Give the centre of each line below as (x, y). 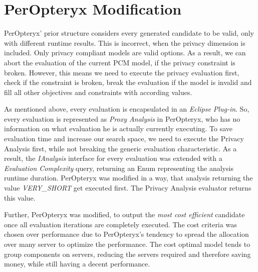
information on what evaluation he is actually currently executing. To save (118, 128)
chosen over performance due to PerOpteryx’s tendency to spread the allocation (126, 234)
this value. (20, 197)
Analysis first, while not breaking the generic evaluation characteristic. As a (120, 148)
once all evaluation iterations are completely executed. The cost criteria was (120, 224)
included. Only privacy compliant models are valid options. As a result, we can (125, 53)
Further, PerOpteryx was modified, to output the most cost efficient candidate (124, 214)
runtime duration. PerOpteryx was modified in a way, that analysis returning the (128, 178)
